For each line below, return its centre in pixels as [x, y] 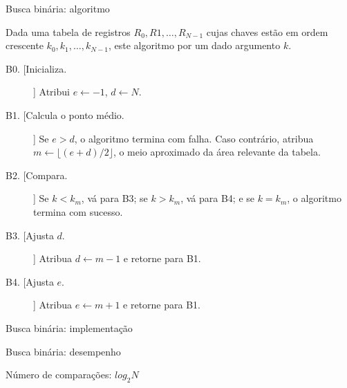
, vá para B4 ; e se [217, 198]
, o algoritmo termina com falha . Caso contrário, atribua [194, 138]
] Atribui [51, 92]
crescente [25, 45]
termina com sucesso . [78, 211]
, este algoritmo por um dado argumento [194, 45]
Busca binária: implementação [69, 327]
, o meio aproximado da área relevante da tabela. [217, 152]
